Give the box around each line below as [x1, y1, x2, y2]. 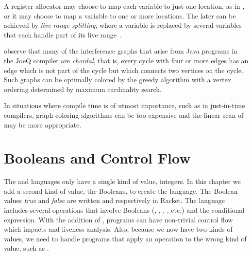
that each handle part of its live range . [4, 29, 122, 39]
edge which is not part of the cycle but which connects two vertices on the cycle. [4, 65, 243, 75]
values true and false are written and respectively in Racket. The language [4, 195, 225, 205]
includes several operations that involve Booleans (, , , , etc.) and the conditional [4, 205, 245, 215]
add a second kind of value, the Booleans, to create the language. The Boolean [4, 185, 238, 196]
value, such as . [4, 243, 49, 253]
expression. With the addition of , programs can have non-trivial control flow [4, 214, 233, 224]
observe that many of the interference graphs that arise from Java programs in [4, 46, 237, 56]
